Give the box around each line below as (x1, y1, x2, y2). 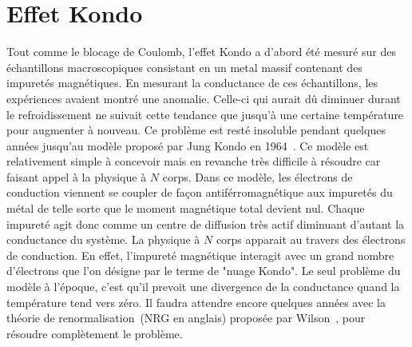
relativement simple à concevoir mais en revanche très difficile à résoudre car (6, 153, 381, 170)
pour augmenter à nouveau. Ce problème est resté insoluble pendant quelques (6, 122, 386, 138)
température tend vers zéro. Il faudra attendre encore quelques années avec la (6, 293, 386, 310)
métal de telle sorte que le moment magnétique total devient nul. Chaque (6, 200, 365, 217)
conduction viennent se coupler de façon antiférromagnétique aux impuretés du (6, 184, 393, 201)
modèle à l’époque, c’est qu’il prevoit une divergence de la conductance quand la (6, 278, 400, 295)
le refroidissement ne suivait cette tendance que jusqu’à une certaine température (6, 106, 404, 122)
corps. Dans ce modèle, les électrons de (162, 168, 353, 185)
